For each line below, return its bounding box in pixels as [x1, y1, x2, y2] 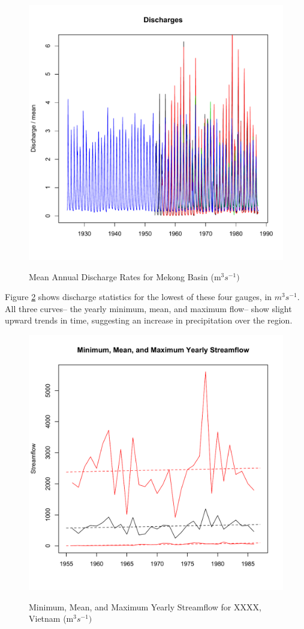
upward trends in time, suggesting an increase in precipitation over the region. [5, 314, 293, 327]
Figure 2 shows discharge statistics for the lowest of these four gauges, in [5, 290, 272, 303]
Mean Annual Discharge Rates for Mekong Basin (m [29, 270, 221, 283]
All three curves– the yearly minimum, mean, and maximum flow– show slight [5, 302, 292, 314]
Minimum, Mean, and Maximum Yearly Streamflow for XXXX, [29, 600, 261, 613]
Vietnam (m [29, 612, 74, 625]
